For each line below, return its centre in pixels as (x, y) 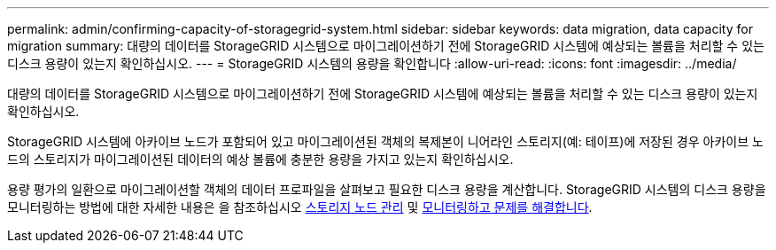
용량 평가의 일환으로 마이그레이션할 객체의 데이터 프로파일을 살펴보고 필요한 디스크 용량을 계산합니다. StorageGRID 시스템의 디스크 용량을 (387, 189)
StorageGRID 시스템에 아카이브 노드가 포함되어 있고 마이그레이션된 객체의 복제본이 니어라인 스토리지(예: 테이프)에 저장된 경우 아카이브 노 (385, 141)
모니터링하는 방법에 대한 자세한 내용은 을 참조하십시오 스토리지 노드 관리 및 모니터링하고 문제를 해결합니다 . (300, 207)
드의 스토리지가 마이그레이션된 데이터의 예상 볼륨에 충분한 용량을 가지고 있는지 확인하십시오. (260, 159)
